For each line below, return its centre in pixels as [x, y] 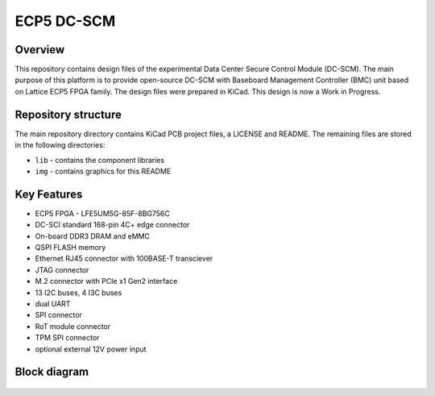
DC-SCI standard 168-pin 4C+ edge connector [112, 225]
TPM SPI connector [67, 338]
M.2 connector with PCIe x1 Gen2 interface [106, 281]
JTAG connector [62, 269]
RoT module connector [73, 326]
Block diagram [52, 372]
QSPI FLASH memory [70, 247]
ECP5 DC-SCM [65, 21]
